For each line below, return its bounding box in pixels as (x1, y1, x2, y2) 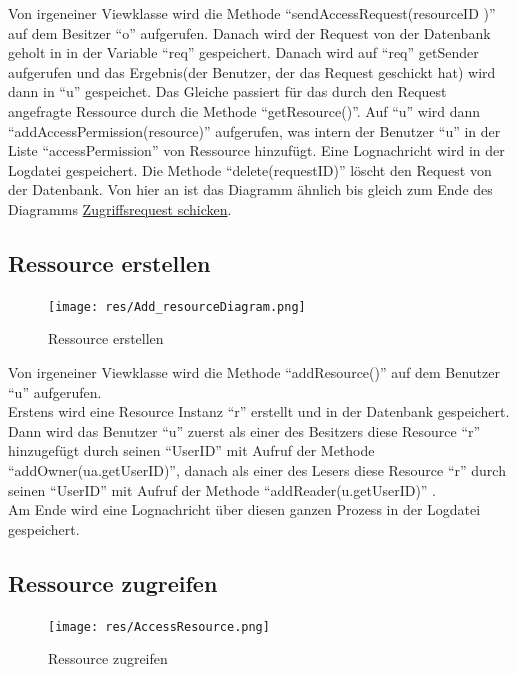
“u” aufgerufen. (8, 381, 102, 402)
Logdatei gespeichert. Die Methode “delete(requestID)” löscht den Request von (8, 159, 492, 180)
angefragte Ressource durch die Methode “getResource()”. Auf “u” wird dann (8, 100, 481, 121)
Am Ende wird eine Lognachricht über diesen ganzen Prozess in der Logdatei (8, 499, 481, 520)
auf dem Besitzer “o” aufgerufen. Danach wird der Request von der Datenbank (8, 22, 491, 43)
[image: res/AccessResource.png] (48, 619, 270, 634)
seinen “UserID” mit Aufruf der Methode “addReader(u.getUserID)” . (8, 479, 437, 500)
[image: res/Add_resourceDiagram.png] (48, 299, 306, 314)
